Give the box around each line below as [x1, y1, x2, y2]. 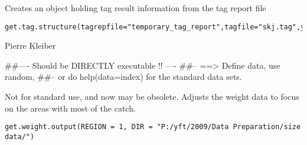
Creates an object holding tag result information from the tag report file [5, 2, 266, 14]
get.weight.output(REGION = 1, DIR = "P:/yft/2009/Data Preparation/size [5, 123, 301, 131]
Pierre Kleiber [5, 39, 56, 52]
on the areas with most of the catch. [5, 102, 136, 114]
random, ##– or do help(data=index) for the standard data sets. [5, 70, 242, 83]
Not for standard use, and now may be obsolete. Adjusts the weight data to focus [5, 90, 299, 103]
